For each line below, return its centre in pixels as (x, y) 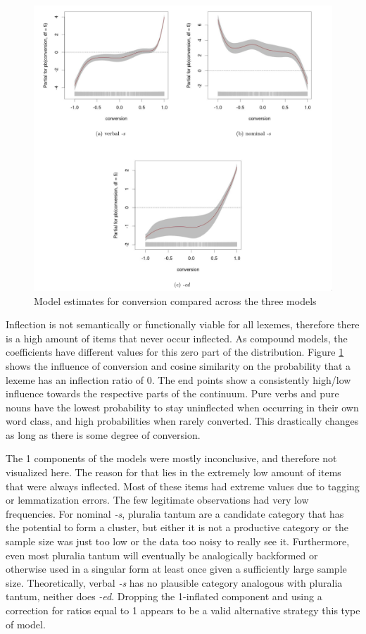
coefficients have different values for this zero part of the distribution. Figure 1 (175, 352)
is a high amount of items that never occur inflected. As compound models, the (177, 338)
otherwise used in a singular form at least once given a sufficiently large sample (176, 569)
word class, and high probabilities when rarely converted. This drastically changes (182, 421)
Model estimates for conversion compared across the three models (175, 300)
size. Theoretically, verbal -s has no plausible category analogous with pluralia (174, 582)
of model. (26, 624)
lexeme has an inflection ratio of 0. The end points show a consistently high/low (178, 379)
